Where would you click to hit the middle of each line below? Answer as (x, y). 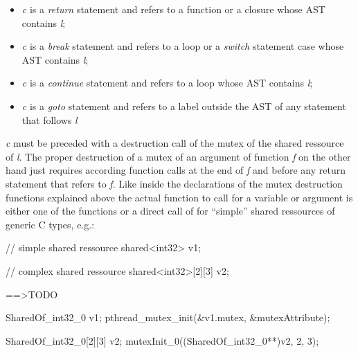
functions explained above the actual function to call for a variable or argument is (179, 197)
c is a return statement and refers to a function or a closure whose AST (173, 9)
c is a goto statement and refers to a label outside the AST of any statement (184, 106)
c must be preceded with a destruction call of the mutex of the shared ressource (175, 143)
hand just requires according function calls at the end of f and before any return (176, 170)
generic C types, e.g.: (50, 224)
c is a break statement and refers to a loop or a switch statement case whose (183, 46)
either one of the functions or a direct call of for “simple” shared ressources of (170, 211)
